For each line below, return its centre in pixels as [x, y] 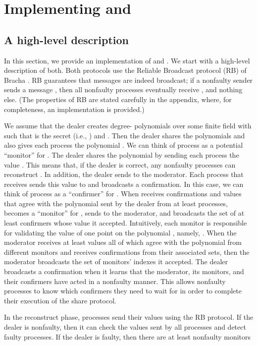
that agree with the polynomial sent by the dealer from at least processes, [116, 203]
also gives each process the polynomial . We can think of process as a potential [124, 145]
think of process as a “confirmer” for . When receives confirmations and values [123, 194]
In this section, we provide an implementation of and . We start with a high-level [127, 60]
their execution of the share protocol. [60, 300]
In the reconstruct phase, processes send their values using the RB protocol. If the [129, 317]
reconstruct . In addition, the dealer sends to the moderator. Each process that [124, 174]
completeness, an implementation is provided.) [74, 109]
